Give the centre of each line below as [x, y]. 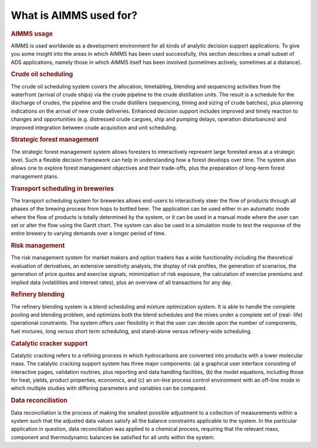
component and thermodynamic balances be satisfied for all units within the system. [113, 437]
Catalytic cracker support [49, 343]
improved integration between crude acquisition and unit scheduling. [94, 127]
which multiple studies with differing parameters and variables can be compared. [109, 388]
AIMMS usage [32, 33]
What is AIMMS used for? [74, 15]
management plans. [35, 176]
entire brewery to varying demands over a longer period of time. [89, 233]
